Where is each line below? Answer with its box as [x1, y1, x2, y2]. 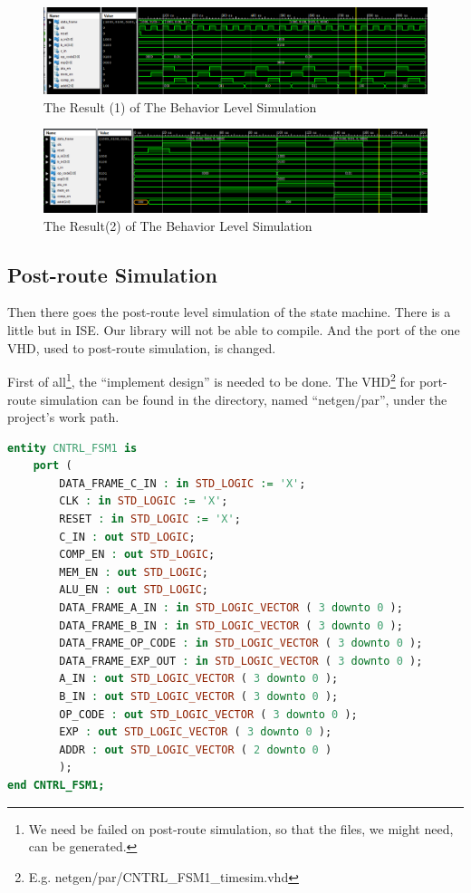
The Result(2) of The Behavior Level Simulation [43, 216, 312, 235]
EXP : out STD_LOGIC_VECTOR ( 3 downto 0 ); [59, 725, 332, 739]
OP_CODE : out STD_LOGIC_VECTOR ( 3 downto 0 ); [59, 707, 358, 721]
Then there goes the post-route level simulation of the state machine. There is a [7, 302, 451, 322]
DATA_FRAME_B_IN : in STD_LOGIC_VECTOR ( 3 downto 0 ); [59, 619, 403, 632]
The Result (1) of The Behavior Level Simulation [43, 97, 317, 116]
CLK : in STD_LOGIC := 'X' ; [59, 495, 228, 508]
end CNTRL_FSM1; [7, 778, 105, 792]
